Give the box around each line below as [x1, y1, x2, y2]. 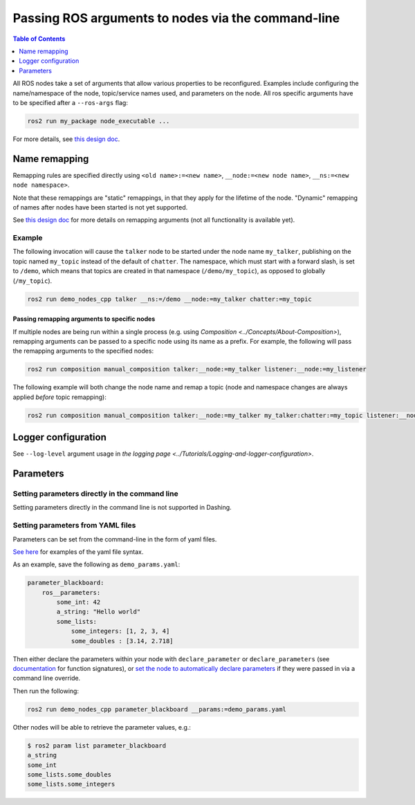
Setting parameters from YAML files [12, 521, 136, 530]
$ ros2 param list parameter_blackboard [27, 741, 166, 750]
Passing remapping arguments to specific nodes [12, 315, 156, 323]
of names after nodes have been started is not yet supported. [12, 203, 188, 211]
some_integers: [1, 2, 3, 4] [71, 627, 170, 636]
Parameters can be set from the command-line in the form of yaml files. [12, 535, 217, 543]
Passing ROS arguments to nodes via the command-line [12, 10, 340, 26]
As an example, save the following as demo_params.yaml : [12, 560, 181, 568]
